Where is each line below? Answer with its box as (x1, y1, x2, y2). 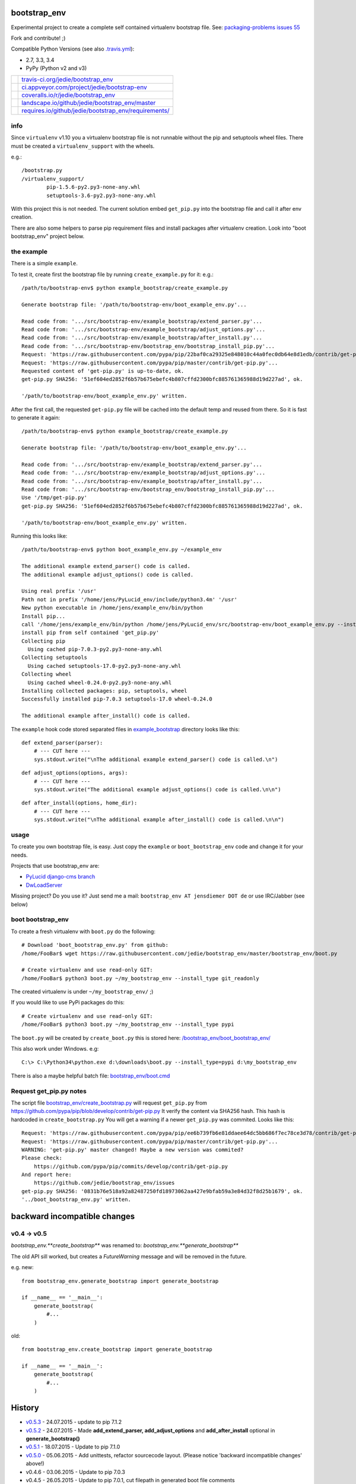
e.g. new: (11, 1264, 34, 1271)
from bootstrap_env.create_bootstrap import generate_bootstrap (21, 1346, 213, 1353)
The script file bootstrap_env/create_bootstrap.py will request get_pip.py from (11, 1099, 208, 1106)
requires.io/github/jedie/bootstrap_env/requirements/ (21, 107, 170, 115)
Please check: (21, 1155, 62, 1162)
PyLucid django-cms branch (26, 873, 96, 880)
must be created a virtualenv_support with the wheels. (11, 142, 155, 150)
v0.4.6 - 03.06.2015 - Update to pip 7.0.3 (26, 1468, 126, 1475)
